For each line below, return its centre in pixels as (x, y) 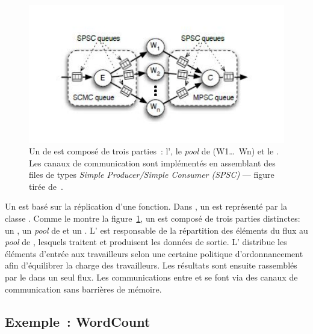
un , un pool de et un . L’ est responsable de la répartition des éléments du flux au (156, 230)
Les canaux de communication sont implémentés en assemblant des (152, 162)
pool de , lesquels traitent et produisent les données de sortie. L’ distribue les (146, 242)
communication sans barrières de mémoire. (83, 289)
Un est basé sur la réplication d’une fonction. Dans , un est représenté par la (146, 206)
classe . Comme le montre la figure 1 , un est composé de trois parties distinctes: (153, 218)
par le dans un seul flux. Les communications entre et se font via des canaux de (151, 277)
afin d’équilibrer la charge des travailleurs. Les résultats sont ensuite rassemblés (151, 265)
